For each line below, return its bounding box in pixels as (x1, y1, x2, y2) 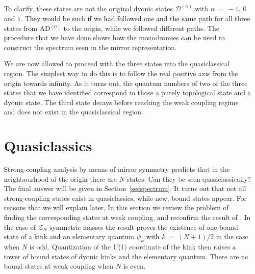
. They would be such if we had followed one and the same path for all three (21, 13, 250, 24)
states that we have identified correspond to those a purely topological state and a (4, 87, 251, 98)
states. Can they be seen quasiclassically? (127, 173, 251, 184)
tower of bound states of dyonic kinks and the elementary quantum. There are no (4, 251, 249, 261)
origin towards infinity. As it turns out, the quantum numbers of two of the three (4, 78, 248, 88)
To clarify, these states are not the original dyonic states (4, 3, 173, 14)
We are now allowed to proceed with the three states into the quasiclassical (4, 58, 230, 69)
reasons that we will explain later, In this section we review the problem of (4, 202, 229, 213)
